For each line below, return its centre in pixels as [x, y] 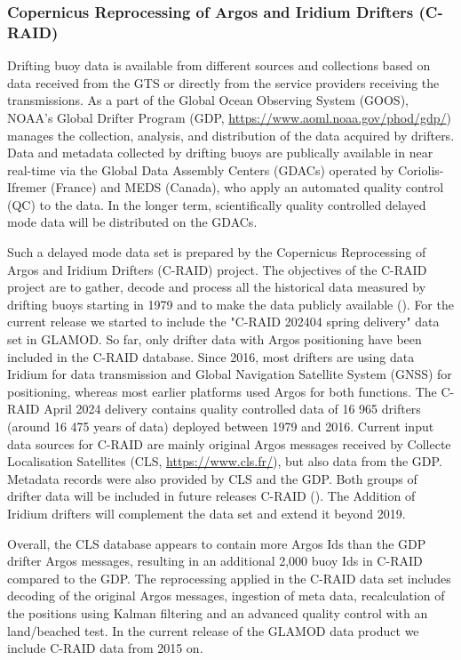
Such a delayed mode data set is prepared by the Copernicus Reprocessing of [217, 252]
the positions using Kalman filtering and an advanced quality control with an [218, 612]
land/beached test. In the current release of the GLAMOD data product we [213, 630]
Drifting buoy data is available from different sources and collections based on [219, 65]
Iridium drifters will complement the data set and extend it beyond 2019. [207, 513]
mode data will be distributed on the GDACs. [132, 222]
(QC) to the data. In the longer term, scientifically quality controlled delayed [217, 204]
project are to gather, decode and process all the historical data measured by [217, 287]
